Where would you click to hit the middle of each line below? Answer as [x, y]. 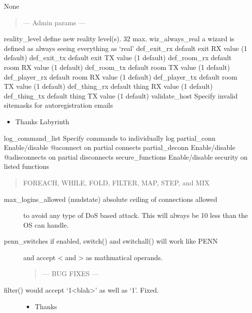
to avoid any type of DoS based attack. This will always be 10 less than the [136, 215]
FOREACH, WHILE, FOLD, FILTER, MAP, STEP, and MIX [116, 182]
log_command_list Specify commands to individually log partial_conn [110, 138]
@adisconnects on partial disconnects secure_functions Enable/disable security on [126, 156]
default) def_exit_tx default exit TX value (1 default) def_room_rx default [118, 58]
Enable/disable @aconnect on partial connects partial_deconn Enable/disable [120, 147]
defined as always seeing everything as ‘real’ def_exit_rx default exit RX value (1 [126, 48]
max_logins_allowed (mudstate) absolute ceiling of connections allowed [111, 199]
